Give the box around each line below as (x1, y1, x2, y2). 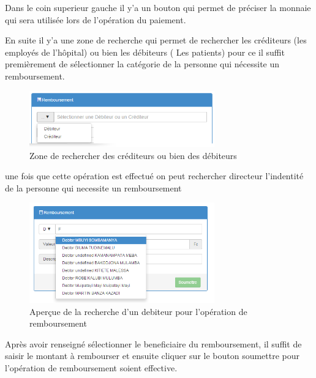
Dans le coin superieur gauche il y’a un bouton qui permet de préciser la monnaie (5, 1, 311, 13)
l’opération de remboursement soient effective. (5, 361, 178, 374)
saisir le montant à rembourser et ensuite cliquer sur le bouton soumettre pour (5, 349, 300, 362)
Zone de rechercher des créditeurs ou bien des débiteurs (29, 149, 237, 161)
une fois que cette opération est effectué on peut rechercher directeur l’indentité (5, 169, 304, 182)
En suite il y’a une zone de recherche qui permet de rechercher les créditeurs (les (5, 34, 307, 46)
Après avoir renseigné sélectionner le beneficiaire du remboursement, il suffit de (5, 337, 302, 350)
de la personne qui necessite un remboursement (5, 181, 182, 194)
